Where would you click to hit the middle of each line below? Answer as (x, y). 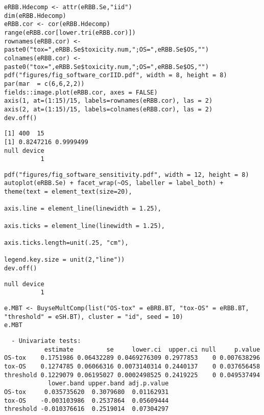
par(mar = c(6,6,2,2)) (44, 84)
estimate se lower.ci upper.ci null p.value (152, 349)
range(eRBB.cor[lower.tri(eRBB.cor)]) (70, 32)
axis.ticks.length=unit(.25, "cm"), (66, 243)
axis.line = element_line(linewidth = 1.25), (83, 209)
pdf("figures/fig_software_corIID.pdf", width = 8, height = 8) (116, 75)
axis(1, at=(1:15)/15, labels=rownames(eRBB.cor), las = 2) (109, 101)
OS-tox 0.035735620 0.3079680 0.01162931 (87, 392)
